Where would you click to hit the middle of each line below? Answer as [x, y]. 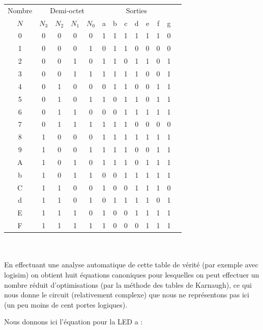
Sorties [136, 10]
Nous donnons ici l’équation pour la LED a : [74, 322]
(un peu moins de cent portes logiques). [66, 304]
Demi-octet [67, 10]
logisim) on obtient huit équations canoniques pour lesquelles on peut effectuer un [132, 274]
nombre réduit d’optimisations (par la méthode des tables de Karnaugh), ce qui [128, 284]
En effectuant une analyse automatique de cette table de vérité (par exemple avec [131, 265]
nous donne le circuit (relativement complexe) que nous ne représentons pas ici [127, 295]
